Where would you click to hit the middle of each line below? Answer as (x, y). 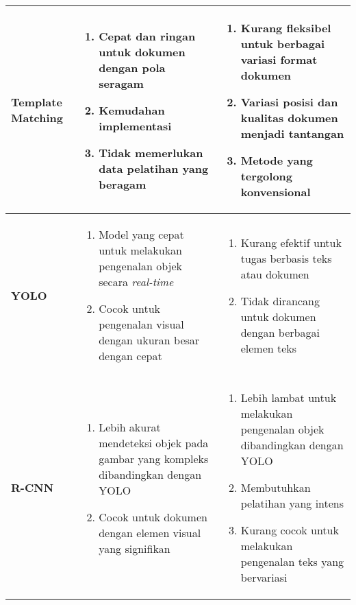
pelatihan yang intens (292, 503)
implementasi (135, 126)
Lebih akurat (130, 427)
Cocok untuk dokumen (153, 517)
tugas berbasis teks (286, 258)
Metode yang (277, 160)
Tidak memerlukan (151, 152)
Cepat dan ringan (147, 36)
